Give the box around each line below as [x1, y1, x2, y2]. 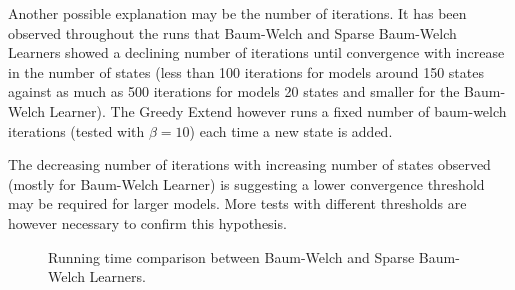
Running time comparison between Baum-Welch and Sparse [48, 246, 415, 267]
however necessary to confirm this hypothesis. [8, 212, 287, 233]
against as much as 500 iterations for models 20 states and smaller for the [8, 81, 460, 102]
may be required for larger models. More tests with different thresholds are [8, 193, 467, 214]
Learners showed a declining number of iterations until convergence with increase [8, 42, 505, 63]
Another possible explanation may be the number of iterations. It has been [8, 3, 467, 23]
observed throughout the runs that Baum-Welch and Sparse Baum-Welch [8, 22, 457, 43]
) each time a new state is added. [189, 120, 393, 141]
